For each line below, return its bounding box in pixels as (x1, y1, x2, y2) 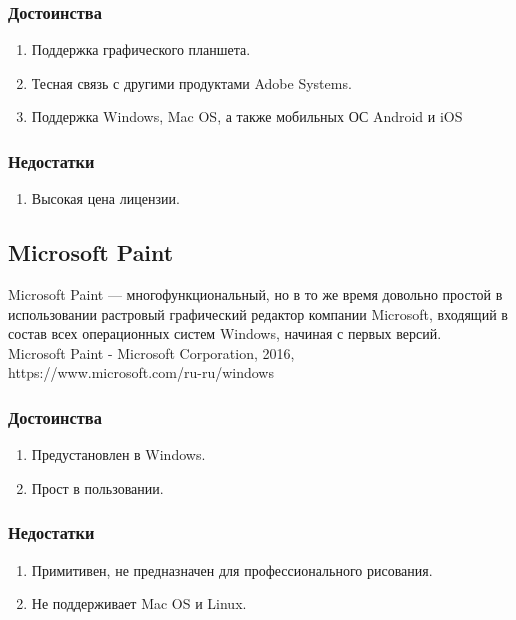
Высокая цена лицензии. (31, 188, 180, 209)
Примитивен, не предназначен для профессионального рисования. (31, 559, 433, 580)
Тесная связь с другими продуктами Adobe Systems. (31, 72, 352, 93)
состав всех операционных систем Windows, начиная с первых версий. (8, 323, 442, 344)
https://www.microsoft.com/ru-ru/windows (8, 362, 274, 383)
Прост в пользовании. (31, 477, 164, 498)
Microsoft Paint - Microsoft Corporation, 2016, (8, 342, 295, 363)
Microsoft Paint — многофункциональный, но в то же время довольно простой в (8, 284, 503, 305)
